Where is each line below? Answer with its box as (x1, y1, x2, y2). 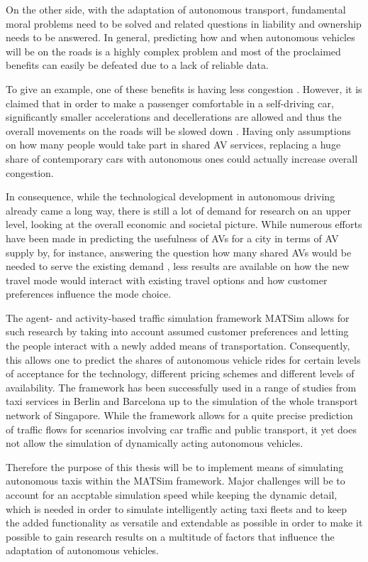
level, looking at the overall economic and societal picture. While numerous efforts (6, 217, 362, 232)
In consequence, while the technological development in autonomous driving (6, 189, 335, 204)
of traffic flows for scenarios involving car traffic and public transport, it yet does (6, 421, 357, 436)
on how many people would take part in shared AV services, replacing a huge (6, 137, 341, 152)
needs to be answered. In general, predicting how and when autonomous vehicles (6, 30, 355, 45)
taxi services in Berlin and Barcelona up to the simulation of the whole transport (6, 394, 358, 409)
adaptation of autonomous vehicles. (6, 543, 160, 558)
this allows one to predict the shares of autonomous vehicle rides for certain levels (6, 352, 361, 367)
